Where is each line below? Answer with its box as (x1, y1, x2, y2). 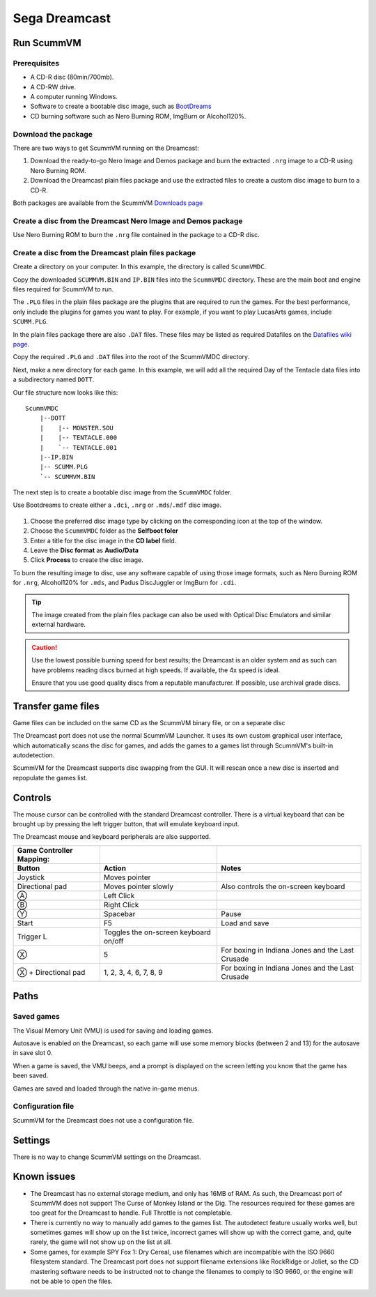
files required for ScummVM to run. (13, 285, 114, 294)
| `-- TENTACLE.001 (39, 443, 118, 451)
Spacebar (103, 909, 136, 918)
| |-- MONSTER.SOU (39, 424, 114, 432)
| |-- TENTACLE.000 (39, 434, 118, 442)
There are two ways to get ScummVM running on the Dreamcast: (13, 144, 200, 153)
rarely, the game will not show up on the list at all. (30, 1238, 172, 1246)
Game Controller (17, 845, 73, 855)
